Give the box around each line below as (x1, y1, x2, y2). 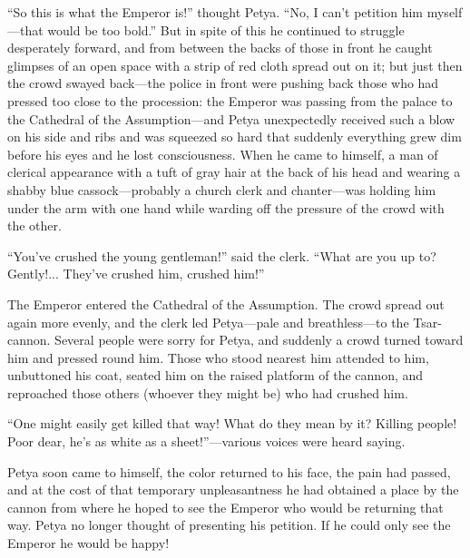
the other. (7, 216, 62, 235)
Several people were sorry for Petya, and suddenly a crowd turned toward (54, 330, 464, 349)
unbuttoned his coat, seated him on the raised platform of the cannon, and (7, 366, 424, 385)
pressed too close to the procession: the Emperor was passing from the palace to (7, 91, 453, 110)
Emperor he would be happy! (7, 534, 170, 553)
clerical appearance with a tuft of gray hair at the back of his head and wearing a (7, 162, 461, 181)
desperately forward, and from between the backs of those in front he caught (7, 38, 433, 57)
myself (426, 3, 463, 21)
